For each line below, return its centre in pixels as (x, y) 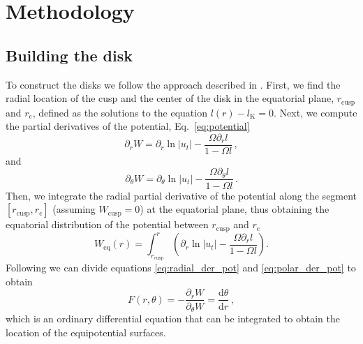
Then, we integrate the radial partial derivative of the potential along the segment (181, 195)
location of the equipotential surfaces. (86, 332)
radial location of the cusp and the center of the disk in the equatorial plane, (170, 98)
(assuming (74, 209)
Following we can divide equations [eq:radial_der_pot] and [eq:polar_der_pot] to (181, 268)
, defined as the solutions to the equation (120, 112)
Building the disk (69, 55)
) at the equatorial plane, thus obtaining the (235, 209)
